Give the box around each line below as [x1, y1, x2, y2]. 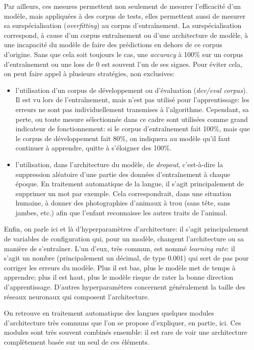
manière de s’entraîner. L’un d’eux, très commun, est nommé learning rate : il [4, 243, 235, 253]
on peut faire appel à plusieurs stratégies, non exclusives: [4, 68, 175, 79]
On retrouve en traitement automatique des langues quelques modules [4, 308, 214, 318]
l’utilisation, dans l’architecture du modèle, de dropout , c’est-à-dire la [15, 159, 223, 169]
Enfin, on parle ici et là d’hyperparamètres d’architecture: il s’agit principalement [4, 224, 249, 234]
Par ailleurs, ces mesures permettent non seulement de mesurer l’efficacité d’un [4, 1, 241, 11]
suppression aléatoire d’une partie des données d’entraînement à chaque [15, 169, 230, 179]
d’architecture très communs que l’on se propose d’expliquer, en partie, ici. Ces [4, 317, 241, 327]
